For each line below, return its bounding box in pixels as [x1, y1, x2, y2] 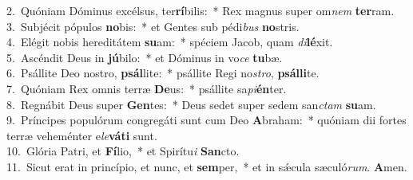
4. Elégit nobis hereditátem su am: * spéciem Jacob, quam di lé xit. [6, 33, 333, 50]
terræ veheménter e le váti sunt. [6, 127, 157, 143]
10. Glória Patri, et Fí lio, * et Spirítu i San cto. [6, 143, 240, 159]
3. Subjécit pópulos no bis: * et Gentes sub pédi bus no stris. [6, 18, 300, 34]
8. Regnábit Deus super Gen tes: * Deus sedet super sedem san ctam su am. [6, 96, 376, 112]
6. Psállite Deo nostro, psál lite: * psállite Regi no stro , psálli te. [6, 65, 320, 81]
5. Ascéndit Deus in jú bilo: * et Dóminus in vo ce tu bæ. [6, 49, 283, 65]
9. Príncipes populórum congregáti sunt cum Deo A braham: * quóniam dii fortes [6, 112, 407, 128]
